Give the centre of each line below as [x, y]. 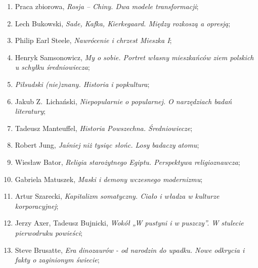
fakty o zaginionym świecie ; [57, 260]
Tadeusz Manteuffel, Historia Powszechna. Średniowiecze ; [104, 128]
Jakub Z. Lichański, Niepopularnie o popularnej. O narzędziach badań [123, 101]
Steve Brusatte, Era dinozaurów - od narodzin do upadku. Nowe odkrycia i [130, 250]
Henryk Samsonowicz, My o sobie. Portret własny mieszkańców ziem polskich [134, 57]
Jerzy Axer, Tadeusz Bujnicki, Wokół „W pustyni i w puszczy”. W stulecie [129, 223]
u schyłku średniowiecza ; [52, 67]
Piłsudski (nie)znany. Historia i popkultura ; [82, 84]
